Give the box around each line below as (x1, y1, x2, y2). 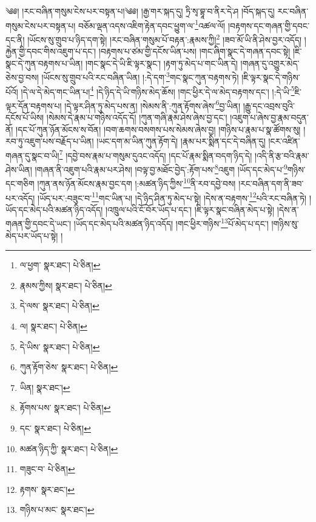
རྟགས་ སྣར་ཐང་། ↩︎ (19, 483, 75, 495)
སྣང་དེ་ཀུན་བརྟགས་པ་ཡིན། (5, 56, 83, 69)
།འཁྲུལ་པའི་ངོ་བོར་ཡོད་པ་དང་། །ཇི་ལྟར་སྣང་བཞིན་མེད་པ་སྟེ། (105, 203, 275, 215)
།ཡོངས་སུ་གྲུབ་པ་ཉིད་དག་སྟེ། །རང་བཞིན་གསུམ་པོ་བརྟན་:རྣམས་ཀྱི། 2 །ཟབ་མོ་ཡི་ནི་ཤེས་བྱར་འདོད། (27, 31, 302, 46)
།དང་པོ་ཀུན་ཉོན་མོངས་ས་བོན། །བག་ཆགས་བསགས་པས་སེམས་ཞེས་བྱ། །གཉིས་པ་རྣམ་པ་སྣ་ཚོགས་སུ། (16, 123, 301, 135)
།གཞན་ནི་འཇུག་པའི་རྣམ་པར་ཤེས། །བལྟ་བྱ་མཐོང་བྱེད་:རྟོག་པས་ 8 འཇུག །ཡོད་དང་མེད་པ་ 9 (35, 161, 287, 175)
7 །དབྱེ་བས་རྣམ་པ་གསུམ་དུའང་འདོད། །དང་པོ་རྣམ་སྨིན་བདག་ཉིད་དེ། (59, 147, 252, 161)
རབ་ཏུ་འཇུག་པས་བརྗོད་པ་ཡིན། (5, 135, 94, 147)
